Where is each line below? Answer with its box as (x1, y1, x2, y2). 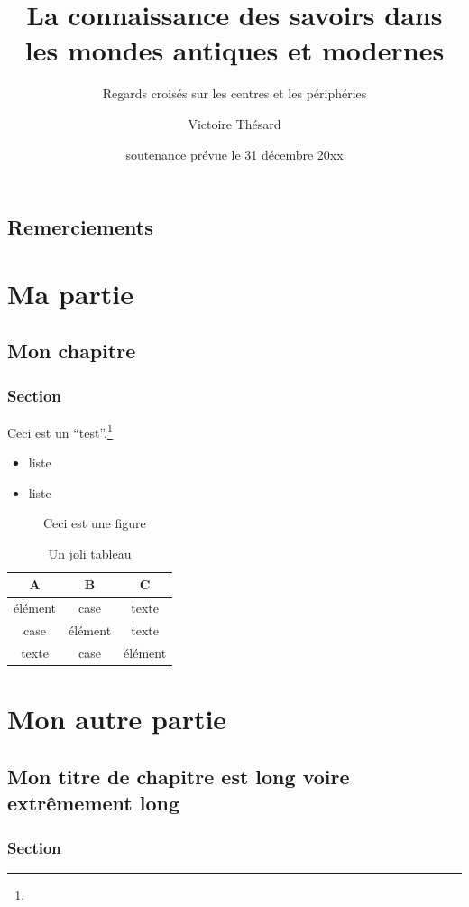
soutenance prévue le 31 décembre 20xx (125, 144, 344, 163)
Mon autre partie (7, 700, 227, 737)
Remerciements (7, 213, 153, 241)
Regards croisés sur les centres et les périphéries (102, 84, 367, 103)
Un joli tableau (48, 543, 132, 562)
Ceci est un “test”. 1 (7, 420, 113, 441)
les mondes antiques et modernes (24, 32, 445, 69)
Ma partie (7, 274, 133, 311)
